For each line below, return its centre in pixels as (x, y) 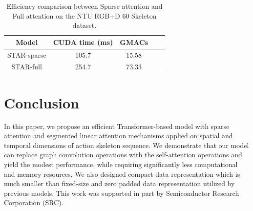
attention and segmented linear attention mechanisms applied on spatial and (118, 136)
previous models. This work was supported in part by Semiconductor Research (122, 193)
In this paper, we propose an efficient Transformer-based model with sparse (117, 126)
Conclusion (42, 102)
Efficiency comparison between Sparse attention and (84, 6)
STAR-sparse (27, 54)
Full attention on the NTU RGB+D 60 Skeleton (84, 15)
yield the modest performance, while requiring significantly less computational (121, 164)
